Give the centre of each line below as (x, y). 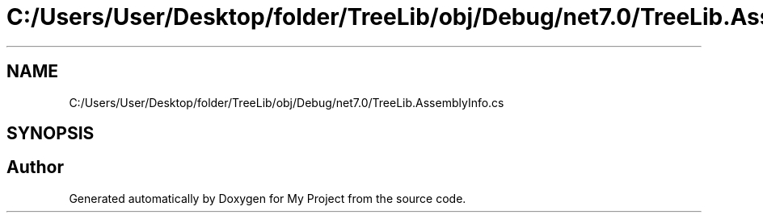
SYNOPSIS (51, 134)
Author (35, 167)
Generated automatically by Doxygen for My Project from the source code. (268, 198)
